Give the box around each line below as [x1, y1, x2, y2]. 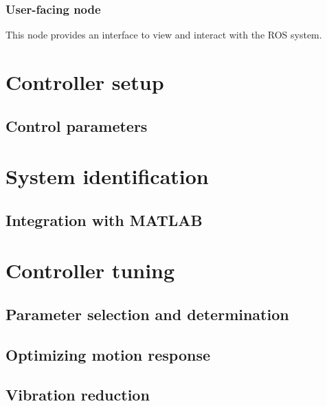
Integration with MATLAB [5, 209, 203, 230]
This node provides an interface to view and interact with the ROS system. [5, 27, 322, 42]
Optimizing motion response [5, 343, 210, 365]
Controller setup [5, 68, 164, 95]
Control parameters [5, 115, 148, 136]
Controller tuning [5, 256, 175, 284]
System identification [5, 162, 209, 190]
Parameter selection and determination [5, 303, 289, 324]
